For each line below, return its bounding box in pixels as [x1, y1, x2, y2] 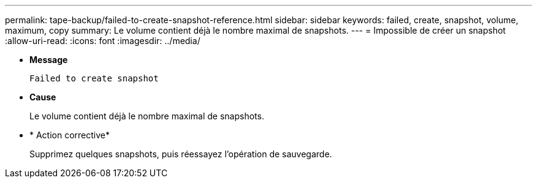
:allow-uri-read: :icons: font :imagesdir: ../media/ [5, 35, 200, 46]
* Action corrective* [29, 130, 110, 140]
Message [29, 54, 68, 65]
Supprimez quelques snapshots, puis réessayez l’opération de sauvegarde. [29, 149, 332, 159]
